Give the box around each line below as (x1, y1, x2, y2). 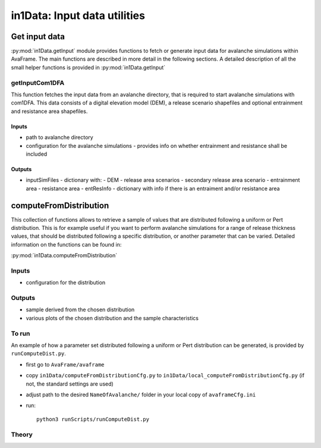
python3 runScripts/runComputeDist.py (36, 416, 150, 422)
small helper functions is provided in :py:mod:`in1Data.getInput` (11, 64, 166, 71)
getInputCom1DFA (11, 78, 65, 87)
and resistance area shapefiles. (11, 108, 88, 115)
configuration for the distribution (26, 279, 106, 286)
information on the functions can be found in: (11, 241, 122, 248)
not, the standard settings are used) (26, 380, 114, 387)
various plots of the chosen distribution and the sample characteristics (26, 314, 199, 321)
